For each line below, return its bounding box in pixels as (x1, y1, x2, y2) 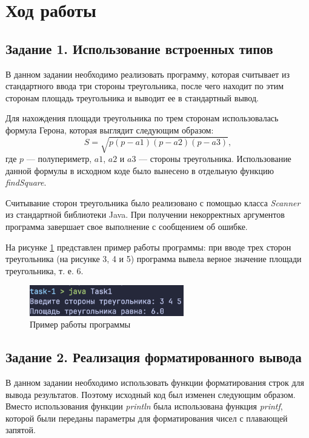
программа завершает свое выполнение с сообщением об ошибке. (5, 220, 248, 233)
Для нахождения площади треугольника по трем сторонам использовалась (5, 112, 279, 124)
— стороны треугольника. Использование (139, 152, 291, 165)
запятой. (5, 423, 36, 436)
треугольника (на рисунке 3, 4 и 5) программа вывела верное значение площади (5, 252, 302, 265)
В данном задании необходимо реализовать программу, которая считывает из (5, 67, 290, 80)
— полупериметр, (26, 152, 92, 165)
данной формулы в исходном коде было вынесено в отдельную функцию (5, 164, 274, 177)
